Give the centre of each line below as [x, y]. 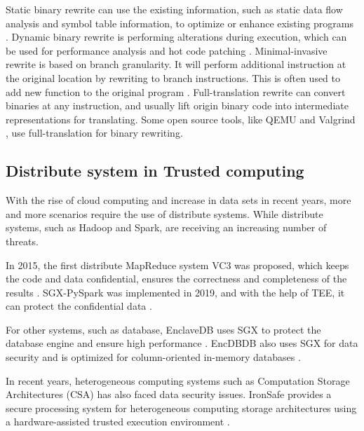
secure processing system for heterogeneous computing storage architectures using [181, 408]
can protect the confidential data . [79, 306]
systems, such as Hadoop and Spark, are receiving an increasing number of [166, 227]
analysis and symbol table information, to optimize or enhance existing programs [180, 23]
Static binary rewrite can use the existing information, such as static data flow [174, 9]
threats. [22, 241]
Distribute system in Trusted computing [155, 171]
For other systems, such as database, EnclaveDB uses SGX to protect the [163, 329]
